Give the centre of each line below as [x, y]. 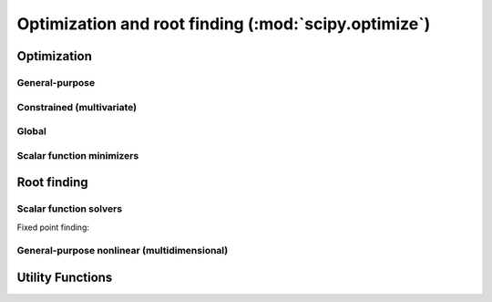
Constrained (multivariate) [77, 107]
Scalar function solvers [70, 209]
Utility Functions [65, 277]
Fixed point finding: [53, 227]
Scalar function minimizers [78, 155]
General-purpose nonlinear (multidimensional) [123, 251]
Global [32, 131]
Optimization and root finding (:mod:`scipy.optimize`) [224, 24]
